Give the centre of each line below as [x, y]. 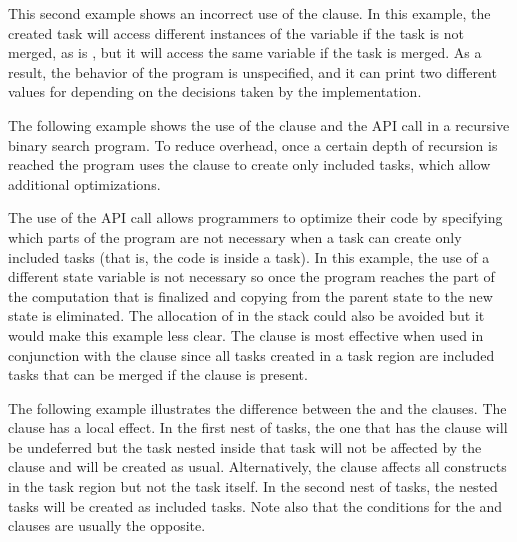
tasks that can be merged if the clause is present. [158, 374]
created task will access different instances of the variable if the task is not [236, 32]
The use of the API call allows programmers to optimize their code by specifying [255, 217]
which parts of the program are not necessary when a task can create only [235, 236]
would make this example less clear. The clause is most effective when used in [246, 334]
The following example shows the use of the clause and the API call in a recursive [259, 124]
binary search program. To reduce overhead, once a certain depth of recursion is [253, 144]
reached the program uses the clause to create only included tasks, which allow [249, 164]
